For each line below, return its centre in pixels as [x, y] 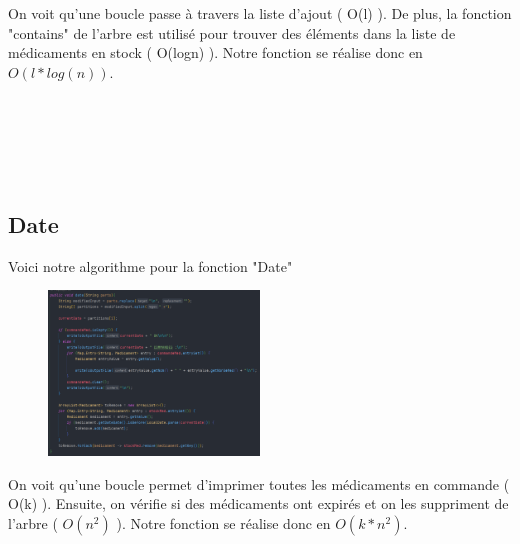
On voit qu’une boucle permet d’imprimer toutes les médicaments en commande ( [259, 483]
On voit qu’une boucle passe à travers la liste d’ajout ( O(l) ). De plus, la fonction [260, 13]
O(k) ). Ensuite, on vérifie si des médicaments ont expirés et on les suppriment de [258, 503]
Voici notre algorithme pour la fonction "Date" [150, 265]
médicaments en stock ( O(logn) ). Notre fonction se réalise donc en [215, 52]
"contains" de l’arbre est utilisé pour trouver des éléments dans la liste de [232, 32]
